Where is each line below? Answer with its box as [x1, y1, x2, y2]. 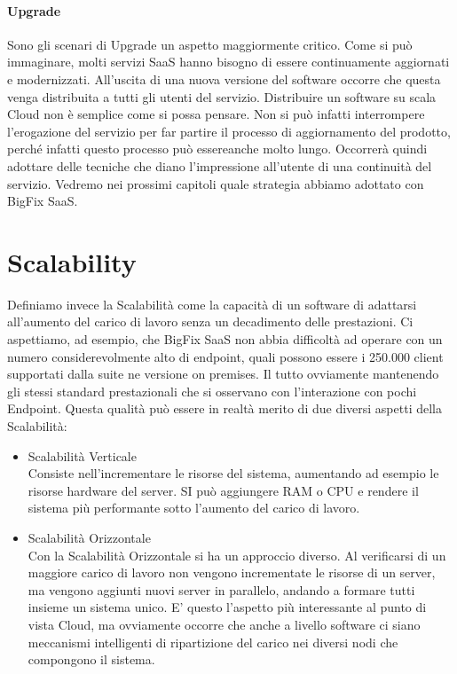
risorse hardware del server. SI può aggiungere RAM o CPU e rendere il [28, 481, 419, 499]
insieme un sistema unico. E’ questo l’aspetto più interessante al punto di [28, 598, 427, 616]
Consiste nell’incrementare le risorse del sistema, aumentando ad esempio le [28, 464, 439, 482]
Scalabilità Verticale [28, 446, 137, 465]
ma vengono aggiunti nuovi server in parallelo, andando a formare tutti [28, 580, 415, 599]
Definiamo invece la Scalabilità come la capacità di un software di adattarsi [7, 294, 417, 313]
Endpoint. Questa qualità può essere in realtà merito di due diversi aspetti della [7, 399, 442, 418]
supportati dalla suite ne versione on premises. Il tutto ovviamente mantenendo [7, 364, 439, 383]
